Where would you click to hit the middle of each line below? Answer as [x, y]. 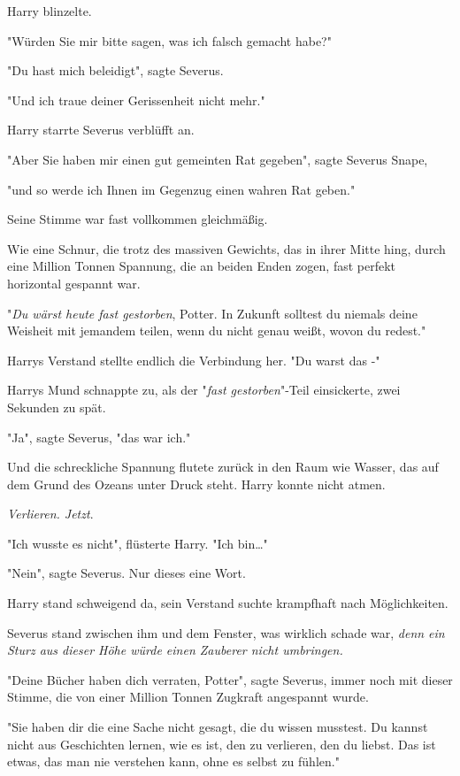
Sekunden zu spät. [57, 407]
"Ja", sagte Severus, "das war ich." [99, 437]
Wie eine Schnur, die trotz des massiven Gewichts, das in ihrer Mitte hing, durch [226, 248]
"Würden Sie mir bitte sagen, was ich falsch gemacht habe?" [169, 40]
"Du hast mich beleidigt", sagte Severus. [115, 70]
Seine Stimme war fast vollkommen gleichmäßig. [138, 219]
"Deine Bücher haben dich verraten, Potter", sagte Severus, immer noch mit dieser [230, 679]
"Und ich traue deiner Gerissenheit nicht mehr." [136, 100]
